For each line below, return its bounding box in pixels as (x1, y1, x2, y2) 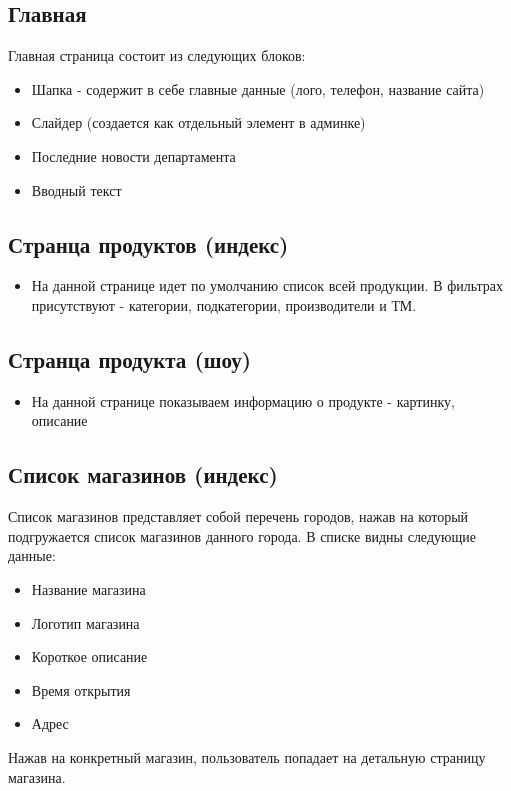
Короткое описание (31, 646, 148, 667)
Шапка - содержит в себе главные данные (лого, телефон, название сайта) (31, 78, 485, 99)
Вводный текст (31, 179, 122, 200)
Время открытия (31, 679, 131, 700)
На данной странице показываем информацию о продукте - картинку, (31, 390, 455, 411)
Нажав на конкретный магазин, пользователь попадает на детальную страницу (8, 746, 486, 767)
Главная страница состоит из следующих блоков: (8, 45, 306, 66)
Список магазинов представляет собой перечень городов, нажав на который (8, 506, 469, 527)
